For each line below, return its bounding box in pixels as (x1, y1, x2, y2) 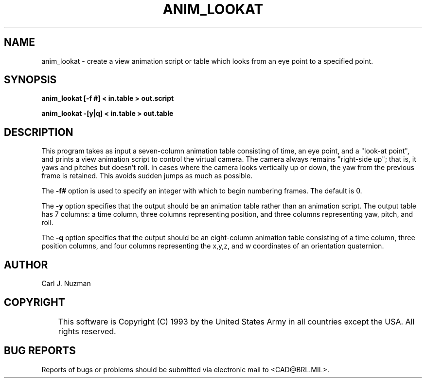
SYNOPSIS (4, 74, 57, 86)
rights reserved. (58, 326, 116, 336)
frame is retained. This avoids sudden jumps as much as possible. (41, 172, 253, 180)
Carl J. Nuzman (41, 279, 91, 288)
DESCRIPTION (4, 126, 73, 138)
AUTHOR (4, 258, 48, 271)
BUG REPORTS (4, 344, 76, 357)
